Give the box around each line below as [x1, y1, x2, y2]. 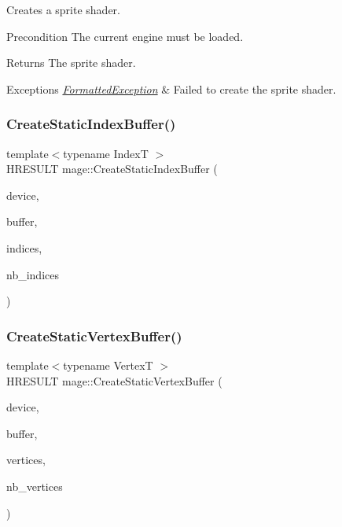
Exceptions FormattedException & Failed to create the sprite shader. [6, 80, 336, 97]
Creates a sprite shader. [6, 2, 120, 17]
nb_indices [6, 266, 59, 282]
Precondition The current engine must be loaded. [6, 28, 244, 44]
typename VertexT [63, 356, 153, 373]
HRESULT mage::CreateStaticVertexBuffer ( [6, 372, 222, 389]
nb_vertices [6, 477, 63, 494]
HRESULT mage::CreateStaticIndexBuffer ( [6, 160, 218, 177]
